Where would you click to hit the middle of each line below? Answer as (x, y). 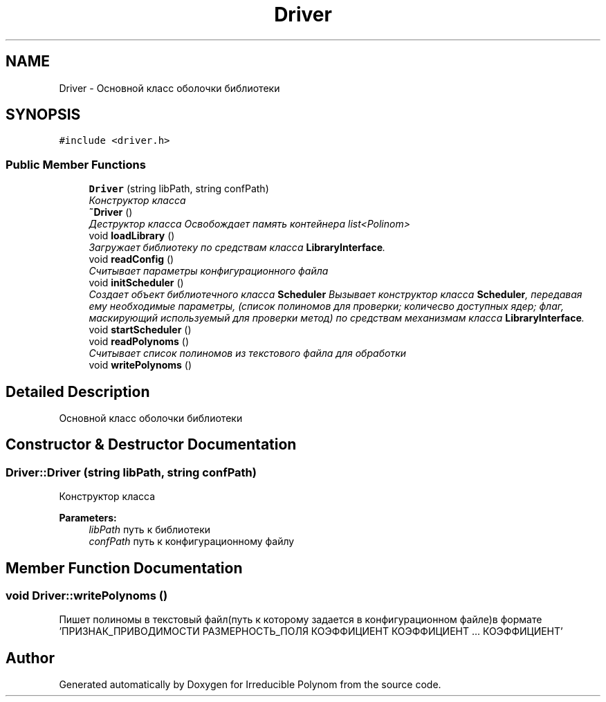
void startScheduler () (140, 330)
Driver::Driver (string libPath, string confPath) (131, 472)
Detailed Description (78, 391)
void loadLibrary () (132, 236)
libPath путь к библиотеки (150, 530)
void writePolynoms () (140, 365)
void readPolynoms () (139, 342)
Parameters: (88, 518)
